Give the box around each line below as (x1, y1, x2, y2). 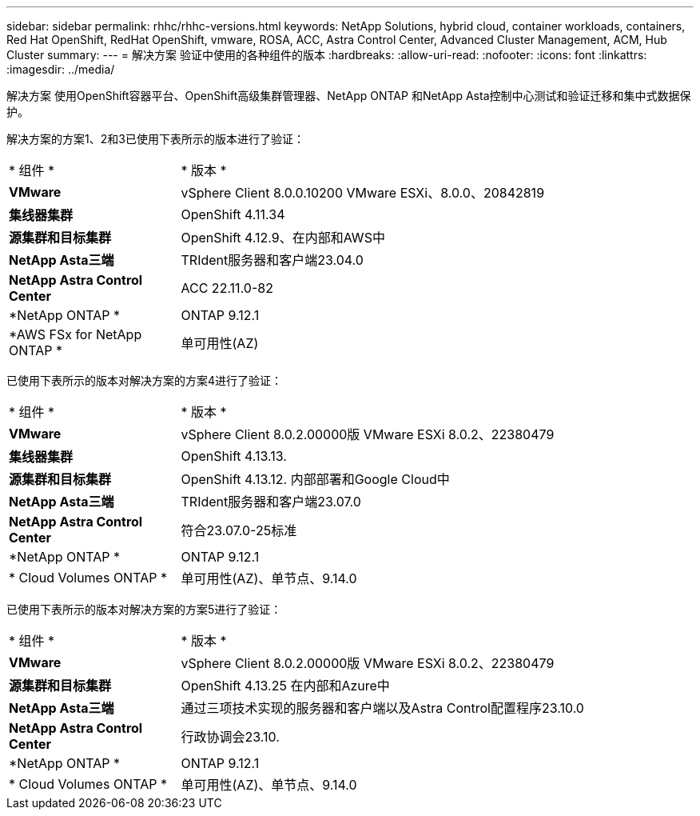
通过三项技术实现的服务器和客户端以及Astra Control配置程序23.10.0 (181, 700, 584, 716)
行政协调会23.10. (181, 729, 280, 745)
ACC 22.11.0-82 (181, 280, 273, 296)
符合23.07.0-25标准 (181, 522, 297, 538)
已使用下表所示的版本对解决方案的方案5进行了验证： (6, 602, 282, 616)
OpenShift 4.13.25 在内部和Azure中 (181, 678, 390, 694)
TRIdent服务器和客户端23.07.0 (181, 494, 361, 510)
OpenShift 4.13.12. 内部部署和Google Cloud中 (181, 471, 450, 487)
